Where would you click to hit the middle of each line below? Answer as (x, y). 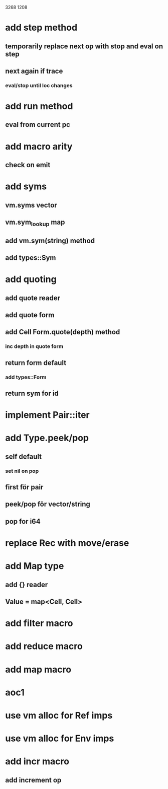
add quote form (30, 315)
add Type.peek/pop (47, 438)
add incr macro (37, 762)
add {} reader (27, 584)
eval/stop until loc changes (39, 85)
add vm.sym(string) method (50, 240)
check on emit (28, 165)
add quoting (31, 279)
